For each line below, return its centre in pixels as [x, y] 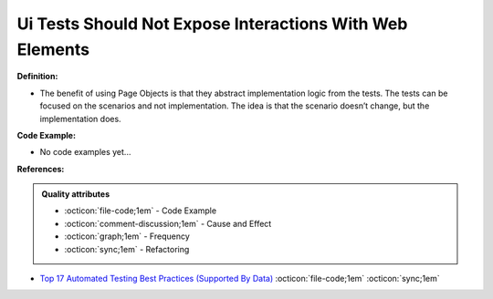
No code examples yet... [85, 152]
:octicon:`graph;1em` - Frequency [127, 236]
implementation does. [81, 119]
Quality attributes [75, 194]
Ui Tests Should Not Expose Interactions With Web [212, 24]
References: [41, 169]
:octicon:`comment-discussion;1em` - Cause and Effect [168, 223]
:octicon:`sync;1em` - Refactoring [127, 249]
